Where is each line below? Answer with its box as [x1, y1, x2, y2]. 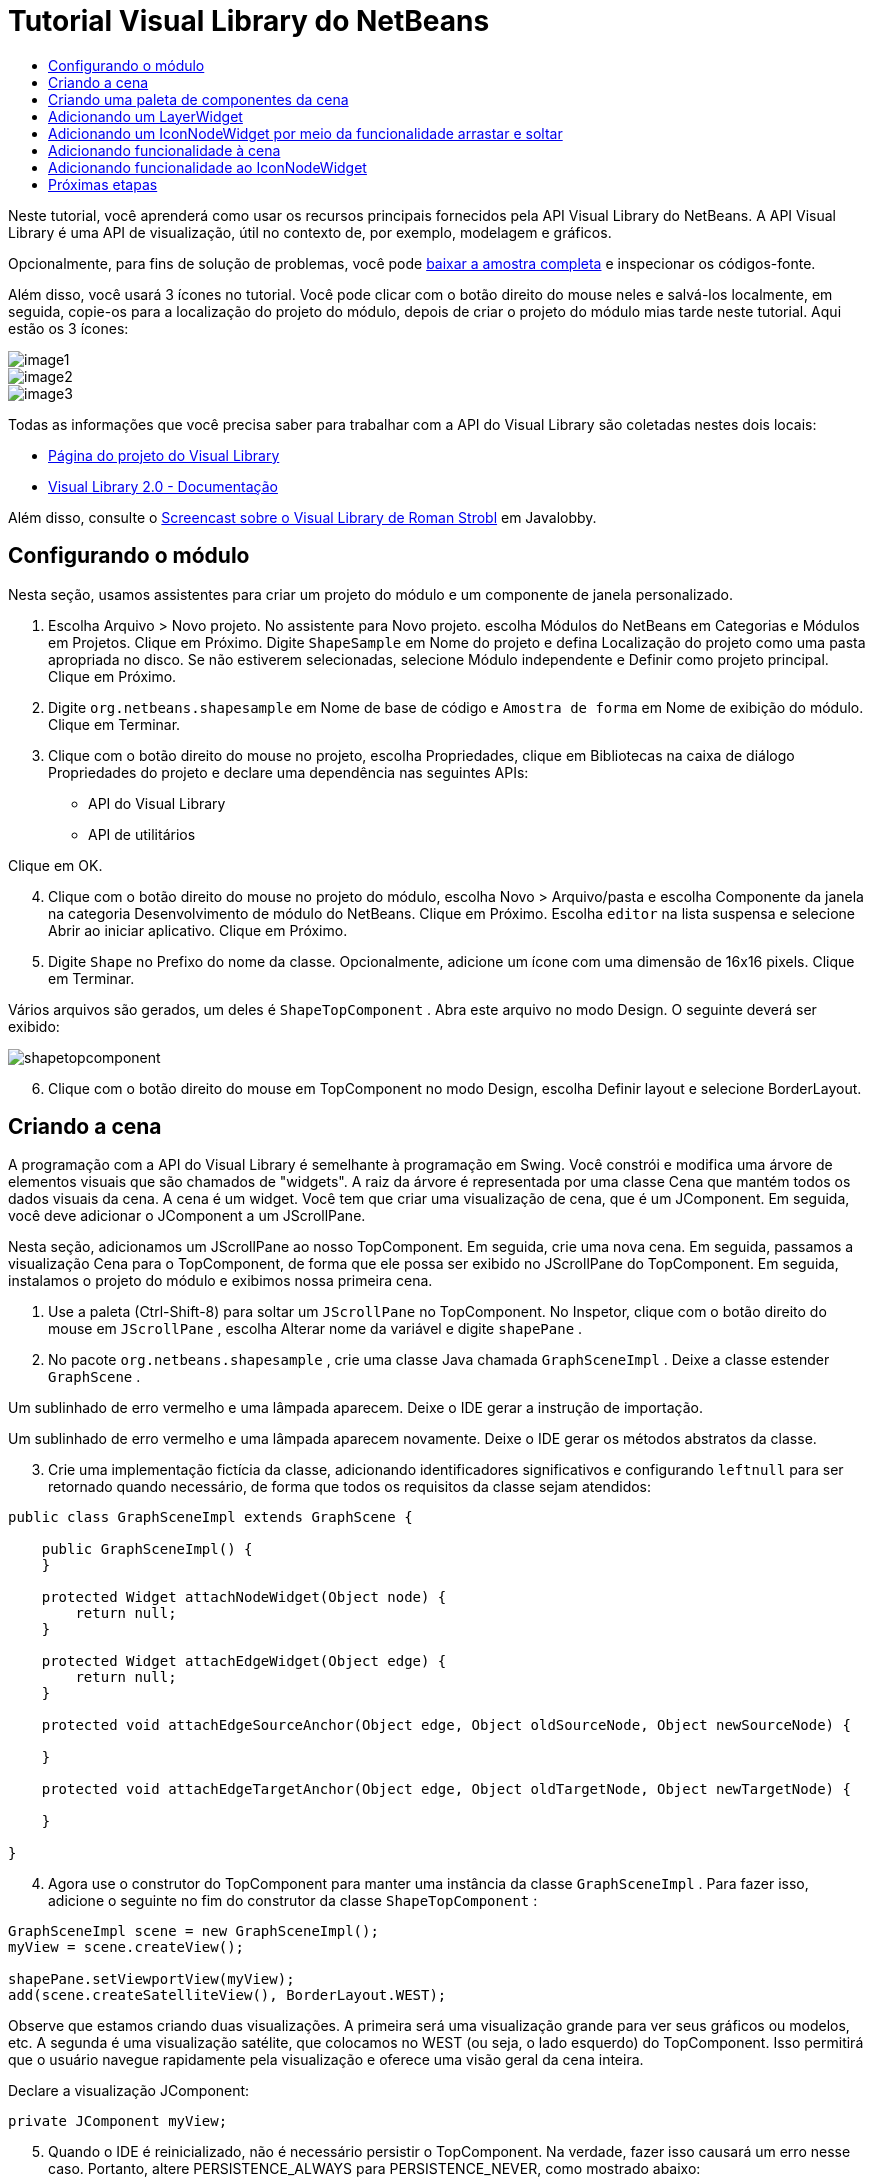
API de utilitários [88, 825, 196, 843]
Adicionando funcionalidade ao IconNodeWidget [48, 158, 367, 176]
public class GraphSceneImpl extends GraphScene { [8, 1509, 413, 1526]
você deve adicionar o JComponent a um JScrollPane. [8, 1207, 366, 1225]
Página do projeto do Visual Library [48, 446, 280, 464]
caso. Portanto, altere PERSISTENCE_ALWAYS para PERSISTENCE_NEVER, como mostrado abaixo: [48, 2160, 701, 2178]
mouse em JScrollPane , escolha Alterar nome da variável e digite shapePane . [48, 1320, 583, 1338]
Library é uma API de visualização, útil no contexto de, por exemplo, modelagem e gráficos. [8, 223, 612, 241]
